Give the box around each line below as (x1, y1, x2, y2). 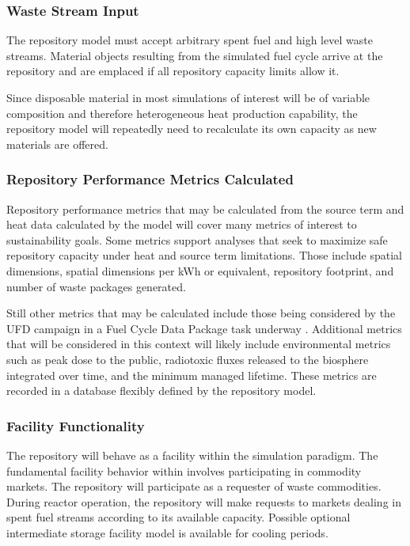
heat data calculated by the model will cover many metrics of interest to (6, 216, 357, 233)
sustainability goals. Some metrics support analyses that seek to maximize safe (6, 231, 388, 248)
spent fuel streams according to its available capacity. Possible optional (6, 509, 351, 525)
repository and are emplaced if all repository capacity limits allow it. (6, 63, 340, 79)
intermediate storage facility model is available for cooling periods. (6, 524, 328, 540)
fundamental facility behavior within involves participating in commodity (6, 462, 362, 479)
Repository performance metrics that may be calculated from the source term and (6, 200, 404, 217)
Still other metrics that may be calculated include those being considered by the (6, 305, 396, 321)
